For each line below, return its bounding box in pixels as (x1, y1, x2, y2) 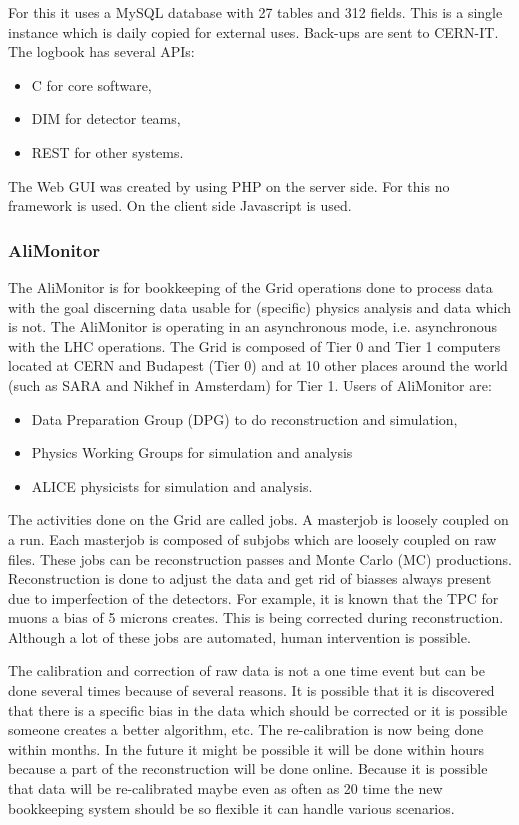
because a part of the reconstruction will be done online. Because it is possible (8, 758, 488, 779)
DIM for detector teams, (31, 108, 181, 129)
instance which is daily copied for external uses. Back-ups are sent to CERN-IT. (8, 21, 499, 42)
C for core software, (31, 74, 152, 95)
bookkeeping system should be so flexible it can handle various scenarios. (8, 797, 455, 818)
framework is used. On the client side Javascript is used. (8, 195, 352, 216)
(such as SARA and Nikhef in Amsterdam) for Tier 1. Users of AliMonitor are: (8, 374, 492, 395)
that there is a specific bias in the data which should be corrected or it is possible (8, 699, 508, 720)
